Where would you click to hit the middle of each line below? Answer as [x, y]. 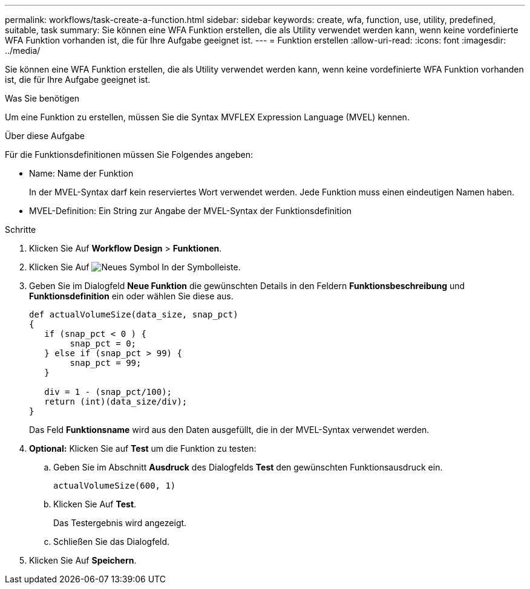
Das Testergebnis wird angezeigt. [120, 523]
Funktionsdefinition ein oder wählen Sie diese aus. [131, 296]
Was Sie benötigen [42, 98]
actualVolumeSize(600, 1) [115, 486]
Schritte [21, 229]
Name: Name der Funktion [81, 173]
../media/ [23, 50]
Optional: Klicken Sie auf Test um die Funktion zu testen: [143, 448]
